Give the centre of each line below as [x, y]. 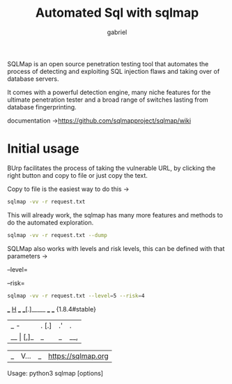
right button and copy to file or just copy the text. [78, 175]
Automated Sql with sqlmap [117, 13]
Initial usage [43, 149]
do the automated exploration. [51, 222]
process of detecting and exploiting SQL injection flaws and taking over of [114, 71]
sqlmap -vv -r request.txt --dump [57, 235]
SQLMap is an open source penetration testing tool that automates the [108, 63]
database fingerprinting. [42, 107]
